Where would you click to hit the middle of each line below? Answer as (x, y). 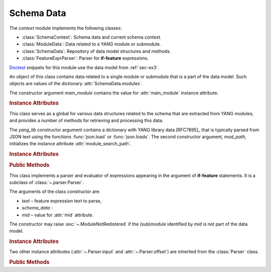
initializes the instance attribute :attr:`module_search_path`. (70, 144)
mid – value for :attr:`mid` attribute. (58, 215)
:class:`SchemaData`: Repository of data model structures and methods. (96, 51)
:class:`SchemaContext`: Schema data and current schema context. (92, 37)
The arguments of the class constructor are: (55, 192)
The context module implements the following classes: (66, 28)
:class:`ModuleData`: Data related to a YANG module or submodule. (91, 44)
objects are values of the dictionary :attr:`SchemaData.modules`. (76, 84)
